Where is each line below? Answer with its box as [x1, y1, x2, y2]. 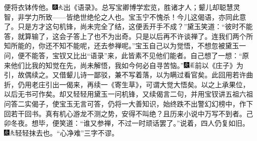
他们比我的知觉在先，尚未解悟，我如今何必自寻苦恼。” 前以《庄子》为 [10, 60, 244, 70]
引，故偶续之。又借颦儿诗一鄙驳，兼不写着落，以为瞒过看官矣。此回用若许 [4, 70, 246, 80]
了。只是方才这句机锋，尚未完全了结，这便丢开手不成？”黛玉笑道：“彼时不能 [4, 21, 253, 32]
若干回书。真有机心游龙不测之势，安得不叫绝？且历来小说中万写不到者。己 [10, 108, 253, 118]
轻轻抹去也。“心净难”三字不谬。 [15, 127, 119, 138]
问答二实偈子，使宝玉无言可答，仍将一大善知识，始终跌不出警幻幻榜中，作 [4, 98, 246, 108]
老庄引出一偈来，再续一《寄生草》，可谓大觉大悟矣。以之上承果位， [31, 79, 250, 89]
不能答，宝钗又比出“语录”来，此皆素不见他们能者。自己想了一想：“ [24, 50, 242, 60]
